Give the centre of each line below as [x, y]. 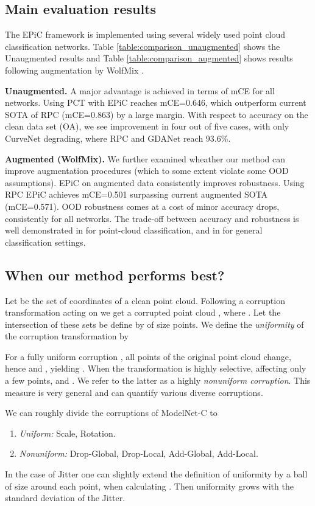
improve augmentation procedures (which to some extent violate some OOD [147, 171]
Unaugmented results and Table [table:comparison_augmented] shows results [149, 58]
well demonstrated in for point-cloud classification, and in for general [134, 230]
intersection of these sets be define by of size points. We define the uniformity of [154, 324]
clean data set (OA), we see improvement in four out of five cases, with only [147, 126]
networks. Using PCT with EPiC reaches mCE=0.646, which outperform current [156, 102]
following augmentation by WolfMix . [74, 70]
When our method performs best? [115, 275]
